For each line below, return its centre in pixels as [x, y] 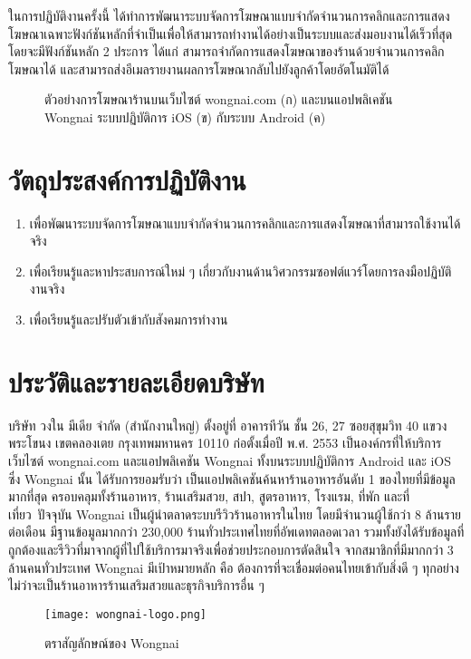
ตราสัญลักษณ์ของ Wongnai [112, 643]
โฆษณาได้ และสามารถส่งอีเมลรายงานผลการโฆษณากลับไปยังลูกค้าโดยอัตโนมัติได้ [199, 68]
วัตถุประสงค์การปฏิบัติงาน [127, 179]
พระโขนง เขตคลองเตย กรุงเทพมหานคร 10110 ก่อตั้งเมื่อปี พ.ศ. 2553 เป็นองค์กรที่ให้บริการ [225, 443]
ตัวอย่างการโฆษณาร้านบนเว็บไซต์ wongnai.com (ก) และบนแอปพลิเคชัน [219, 99]
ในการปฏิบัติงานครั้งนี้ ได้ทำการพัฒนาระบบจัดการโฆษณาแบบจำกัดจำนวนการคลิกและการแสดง [229, 15]
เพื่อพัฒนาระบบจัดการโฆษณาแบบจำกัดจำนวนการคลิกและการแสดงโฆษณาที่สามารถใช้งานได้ [245, 223]
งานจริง [47, 289]
